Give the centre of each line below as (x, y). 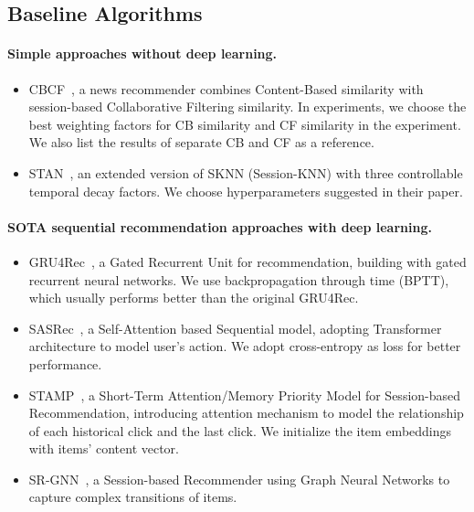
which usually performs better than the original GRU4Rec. (194, 298)
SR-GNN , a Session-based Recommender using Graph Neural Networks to (239, 479)
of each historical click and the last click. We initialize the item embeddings (240, 430)
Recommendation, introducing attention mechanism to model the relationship (246, 413)
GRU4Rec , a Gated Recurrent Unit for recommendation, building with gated (248, 261)
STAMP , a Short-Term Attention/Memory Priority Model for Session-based (245, 395)
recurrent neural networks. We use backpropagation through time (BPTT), (239, 279)
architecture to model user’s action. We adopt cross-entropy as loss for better (245, 346)
